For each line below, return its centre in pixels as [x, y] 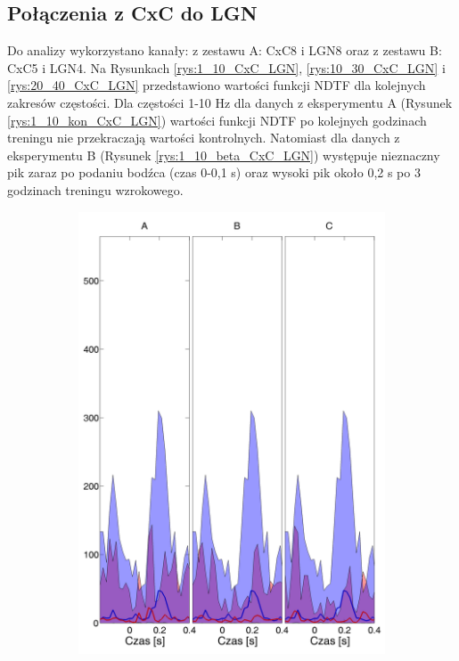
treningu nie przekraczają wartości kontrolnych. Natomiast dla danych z [204, 138]
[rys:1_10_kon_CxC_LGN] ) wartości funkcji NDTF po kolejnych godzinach [217, 120]
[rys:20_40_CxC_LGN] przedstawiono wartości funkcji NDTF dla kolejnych [217, 85]
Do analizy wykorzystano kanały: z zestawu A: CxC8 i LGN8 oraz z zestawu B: [225, 50]
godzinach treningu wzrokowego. [95, 189]
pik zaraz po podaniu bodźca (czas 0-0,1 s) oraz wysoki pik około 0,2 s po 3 [214, 172]
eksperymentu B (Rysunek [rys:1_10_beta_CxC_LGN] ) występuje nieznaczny [224, 155]
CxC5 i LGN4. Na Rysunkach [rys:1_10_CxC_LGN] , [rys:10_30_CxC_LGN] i [226, 67]
